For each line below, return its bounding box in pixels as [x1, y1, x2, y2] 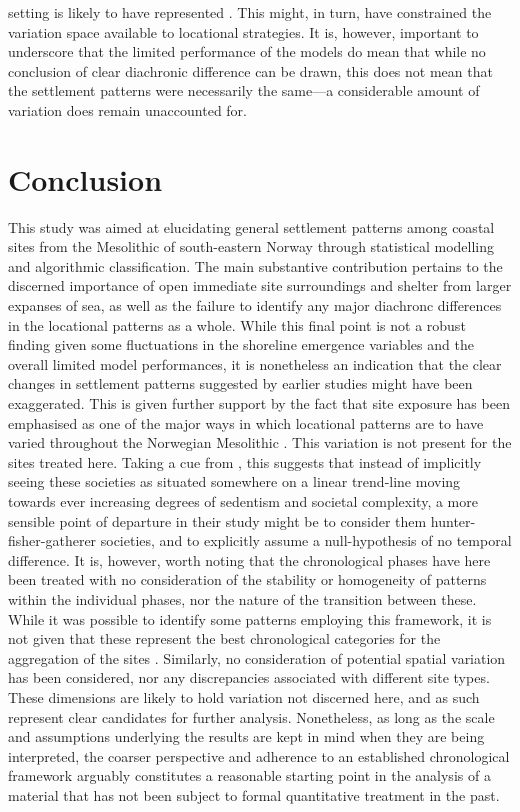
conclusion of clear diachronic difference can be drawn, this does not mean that [8, 60, 493, 81]
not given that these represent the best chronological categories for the [8, 628, 441, 649]
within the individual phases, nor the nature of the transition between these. [8, 588, 477, 609]
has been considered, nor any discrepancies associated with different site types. [8, 667, 490, 688]
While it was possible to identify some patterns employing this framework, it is [8, 608, 492, 629]
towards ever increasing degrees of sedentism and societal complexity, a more [8, 491, 478, 511]
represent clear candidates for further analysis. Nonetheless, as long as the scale [8, 706, 495, 727]
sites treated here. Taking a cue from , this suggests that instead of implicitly [8, 451, 482, 472]
